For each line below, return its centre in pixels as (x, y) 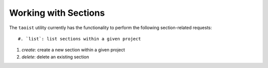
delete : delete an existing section (55, 57)
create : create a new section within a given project (73, 50)
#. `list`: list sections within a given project (80, 39)
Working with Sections (57, 13)
